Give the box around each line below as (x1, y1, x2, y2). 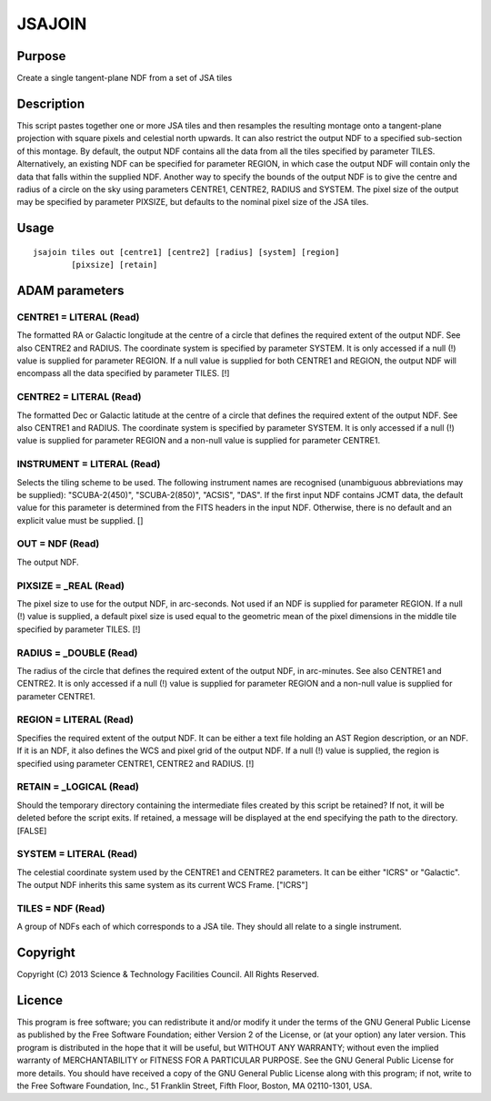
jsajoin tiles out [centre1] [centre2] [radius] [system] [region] (33, 247, 340, 257)
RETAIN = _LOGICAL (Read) (16, 780, 140, 793)
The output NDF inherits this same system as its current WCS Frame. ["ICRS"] (16, 880, 308, 891)
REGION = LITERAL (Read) (16, 713, 134, 726)
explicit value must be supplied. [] (16, 515, 144, 525)
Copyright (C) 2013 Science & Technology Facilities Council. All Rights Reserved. (16, 969, 320, 980)
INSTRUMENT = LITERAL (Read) (16, 458, 161, 471)
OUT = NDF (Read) (16, 537, 100, 550)
